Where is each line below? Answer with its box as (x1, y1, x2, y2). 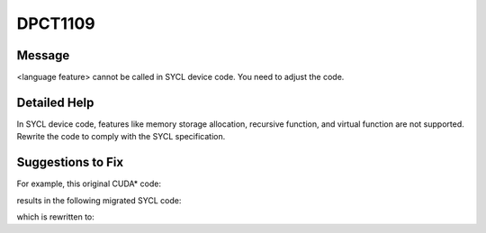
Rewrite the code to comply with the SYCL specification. (16, 131, 226, 142)
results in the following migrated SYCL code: (16, 194, 182, 206)
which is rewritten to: (16, 211, 94, 222)
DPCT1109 (16, 13, 95, 33)
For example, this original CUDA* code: (16, 178, 162, 189)
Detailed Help (16, 94, 94, 110)
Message (16, 48, 70, 63)
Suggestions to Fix (16, 155, 124, 170)
